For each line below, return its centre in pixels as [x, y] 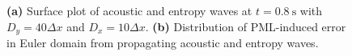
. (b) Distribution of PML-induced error [246, 26]
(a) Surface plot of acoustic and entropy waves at [129, 10]
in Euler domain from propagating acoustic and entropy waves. [163, 43]
